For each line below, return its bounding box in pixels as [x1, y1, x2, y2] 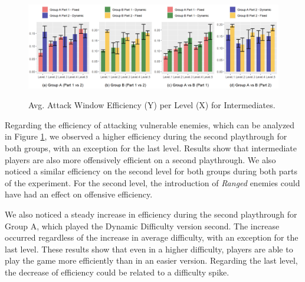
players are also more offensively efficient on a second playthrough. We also [5, 153, 276, 166]
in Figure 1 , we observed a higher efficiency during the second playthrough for [5, 130, 287, 142]
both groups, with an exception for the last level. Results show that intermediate [5, 141, 297, 154]
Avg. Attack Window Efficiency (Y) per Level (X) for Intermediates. [28, 99, 276, 111]
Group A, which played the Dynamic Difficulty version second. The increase [5, 219, 280, 232]
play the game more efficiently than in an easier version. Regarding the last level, [5, 254, 298, 267]
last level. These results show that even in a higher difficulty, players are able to [5, 242, 293, 255]
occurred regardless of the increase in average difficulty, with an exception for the [5, 231, 299, 244]
